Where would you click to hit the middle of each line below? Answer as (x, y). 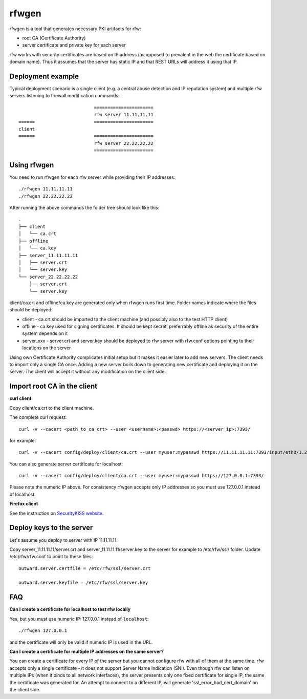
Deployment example (44, 76)
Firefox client (24, 504)
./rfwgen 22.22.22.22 (46, 196)
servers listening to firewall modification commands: (64, 96)
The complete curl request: (38, 417)
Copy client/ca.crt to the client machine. (52, 408)
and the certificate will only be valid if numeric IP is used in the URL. (81, 642)
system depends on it (45, 333)
